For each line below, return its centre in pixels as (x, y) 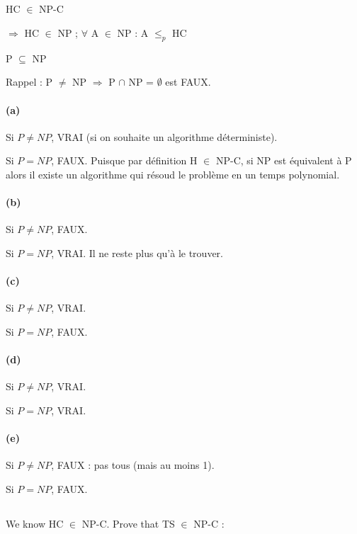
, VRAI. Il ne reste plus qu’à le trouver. (137, 252)
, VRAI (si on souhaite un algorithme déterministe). (164, 136)
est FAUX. (188, 82)
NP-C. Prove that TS (128, 523)
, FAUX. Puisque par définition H (124, 160)
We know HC (35, 523)
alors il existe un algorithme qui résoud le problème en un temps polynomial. (173, 174)
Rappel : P (29, 82)
